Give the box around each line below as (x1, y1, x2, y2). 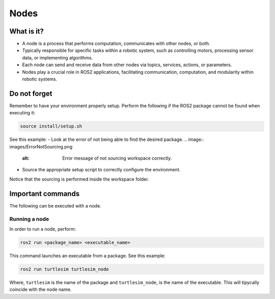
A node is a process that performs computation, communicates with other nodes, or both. (22, 41, 210, 47)
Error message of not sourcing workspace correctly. (62, 155, 172, 161)
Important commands (9, 189, 80, 198)
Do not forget (9, 89, 52, 98)
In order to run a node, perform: (9, 226, 76, 232)
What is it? (9, 27, 44, 36)
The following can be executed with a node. (9, 202, 101, 208)
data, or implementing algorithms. (22, 54, 93, 61)
